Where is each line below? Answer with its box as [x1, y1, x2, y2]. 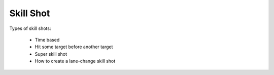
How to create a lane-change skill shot [35, 58, 116, 64]
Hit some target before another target [35, 44, 113, 50]
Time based [35, 36, 60, 43]
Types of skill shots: [9, 25, 51, 31]
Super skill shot [35, 51, 67, 57]
